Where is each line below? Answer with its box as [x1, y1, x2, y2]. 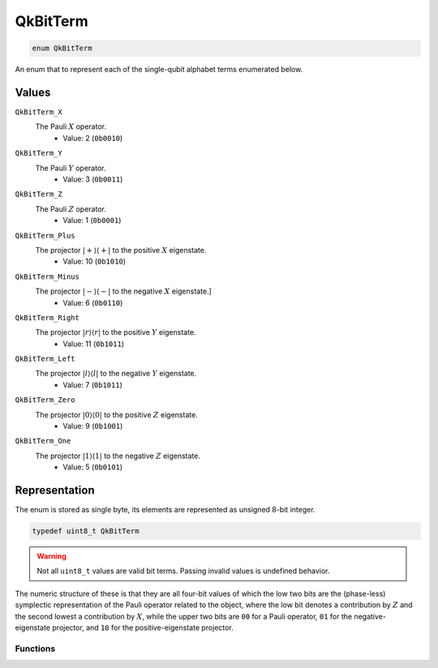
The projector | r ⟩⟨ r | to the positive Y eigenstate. [35, 328, 196, 337]
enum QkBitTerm [32, 44, 92, 53]
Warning [36, 551, 67, 561]
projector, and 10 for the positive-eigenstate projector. [52, 623, 234, 632]
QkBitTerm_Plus [15, 231, 76, 240]
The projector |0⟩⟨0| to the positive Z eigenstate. [35, 409, 198, 419]
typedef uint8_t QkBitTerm [32, 527, 140, 536]
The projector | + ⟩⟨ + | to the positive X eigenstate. [35, 245, 207, 255]
